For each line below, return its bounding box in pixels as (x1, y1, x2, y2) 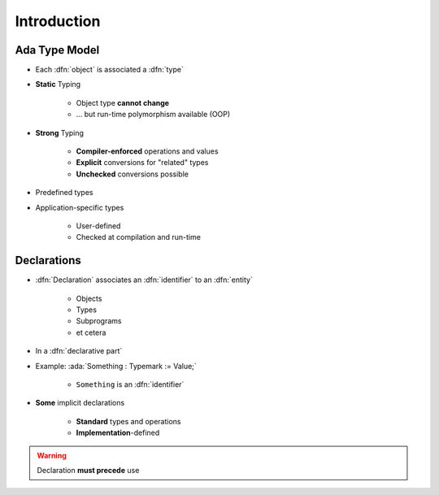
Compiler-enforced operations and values (76, 146, 219, 156)
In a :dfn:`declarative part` (35, 346, 123, 356)
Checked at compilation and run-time (76, 232, 201, 242)
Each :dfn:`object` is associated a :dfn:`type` (35, 65, 185, 75)
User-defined (76, 220, 121, 231)
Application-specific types (35, 202, 124, 212)
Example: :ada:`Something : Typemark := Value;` (35, 361, 197, 371)
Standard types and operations (76, 416, 181, 426)
